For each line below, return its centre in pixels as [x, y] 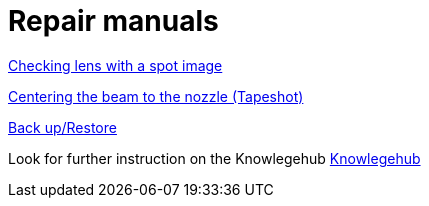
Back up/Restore [62, 127]
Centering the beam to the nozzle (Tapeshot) [156, 96]
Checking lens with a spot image [115, 65]
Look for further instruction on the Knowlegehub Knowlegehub [214, 158]
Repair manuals [113, 21]
